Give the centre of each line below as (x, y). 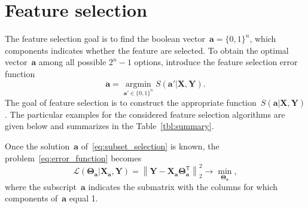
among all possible (72, 62)
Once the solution (37, 146)
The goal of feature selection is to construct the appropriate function (131, 103)
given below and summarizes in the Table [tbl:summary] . (109, 126)
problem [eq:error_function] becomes (73, 157)
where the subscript (41, 186)
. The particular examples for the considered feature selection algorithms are (145, 114)
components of (31, 198)
